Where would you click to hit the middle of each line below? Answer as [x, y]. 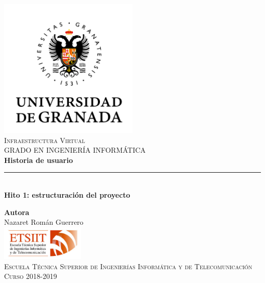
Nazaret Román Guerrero [44, 222]
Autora [17, 212]
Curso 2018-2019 [31, 276]
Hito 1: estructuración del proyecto [67, 194]
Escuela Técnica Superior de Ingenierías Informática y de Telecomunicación [128, 266]
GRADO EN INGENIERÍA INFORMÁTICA [75, 150]
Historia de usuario [38, 160]
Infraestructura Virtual [45, 140]
